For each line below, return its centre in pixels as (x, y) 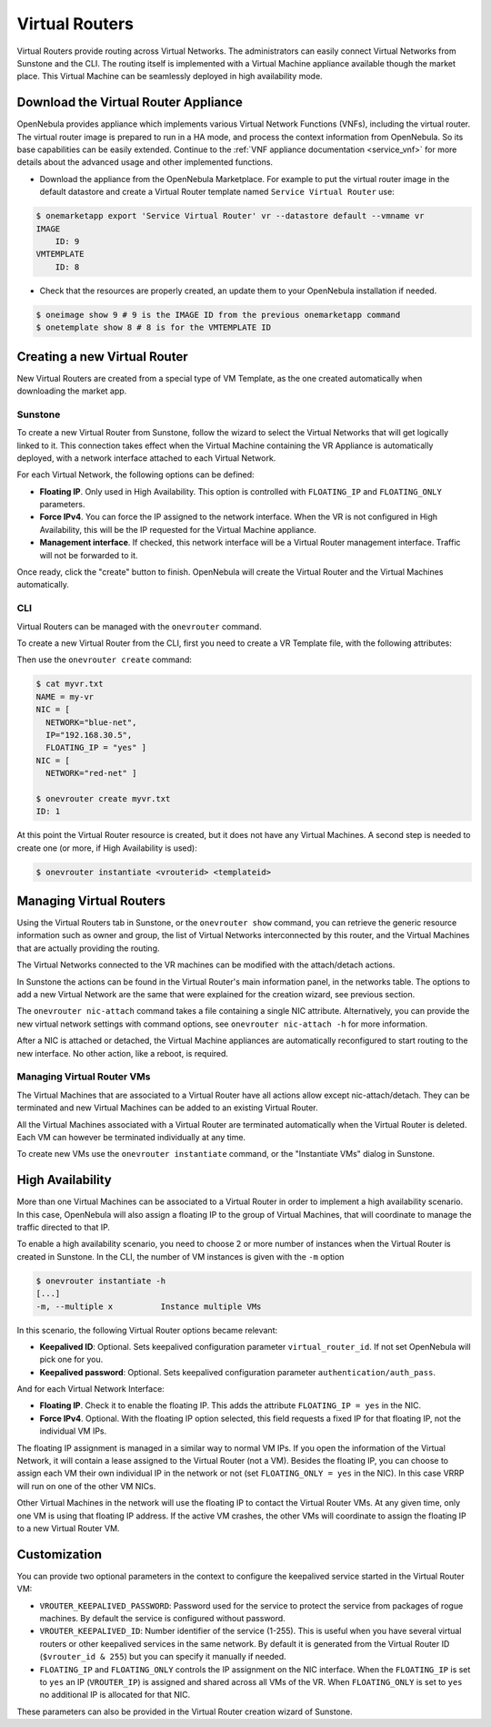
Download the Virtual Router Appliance (130, 102)
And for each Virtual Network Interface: (91, 1389)
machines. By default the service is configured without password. (162, 1619)
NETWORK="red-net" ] (91, 773)
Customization (60, 1554)
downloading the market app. (72, 391)
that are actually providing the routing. (88, 948)
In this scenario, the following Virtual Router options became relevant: (147, 1330)
